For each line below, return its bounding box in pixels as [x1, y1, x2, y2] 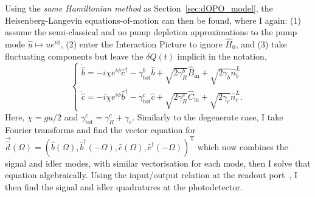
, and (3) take [235, 38, 287, 50]
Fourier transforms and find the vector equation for [5, 123, 196, 136]
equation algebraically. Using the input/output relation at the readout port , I [5, 168, 297, 181]
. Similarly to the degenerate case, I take [132, 110, 283, 123]
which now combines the [197, 140, 288, 153]
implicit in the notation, [177, 49, 267, 62]
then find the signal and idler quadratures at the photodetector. [5, 180, 243, 193]
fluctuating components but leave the [5, 49, 144, 62]
